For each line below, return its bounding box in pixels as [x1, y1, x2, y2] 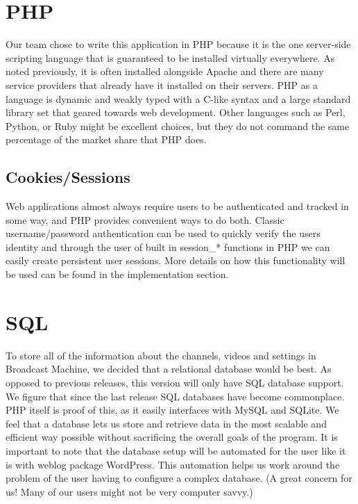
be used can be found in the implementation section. [6, 267, 229, 282]
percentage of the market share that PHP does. [6, 132, 207, 147]
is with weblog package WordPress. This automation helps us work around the [6, 457, 340, 471]
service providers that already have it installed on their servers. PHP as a [6, 77, 318, 92]
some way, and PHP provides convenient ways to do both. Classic [6, 212, 284, 227]
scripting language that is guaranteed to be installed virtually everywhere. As [6, 50, 335, 65]
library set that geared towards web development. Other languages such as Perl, [6, 105, 346, 120]
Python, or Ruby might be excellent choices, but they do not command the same [6, 118, 350, 133]
